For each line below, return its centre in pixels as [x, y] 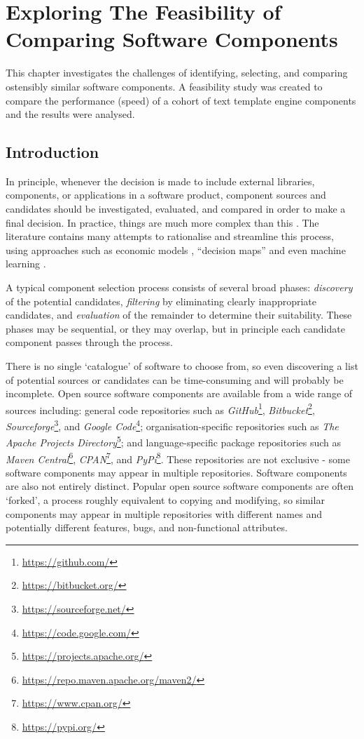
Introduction [52, 152]
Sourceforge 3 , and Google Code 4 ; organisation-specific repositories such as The [172, 425]
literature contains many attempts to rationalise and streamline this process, [170, 236]
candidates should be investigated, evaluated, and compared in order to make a [176, 209]
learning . [26, 264]
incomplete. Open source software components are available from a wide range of [179, 393]
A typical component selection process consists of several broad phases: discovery [179, 287]
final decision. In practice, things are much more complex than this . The [162, 222]
